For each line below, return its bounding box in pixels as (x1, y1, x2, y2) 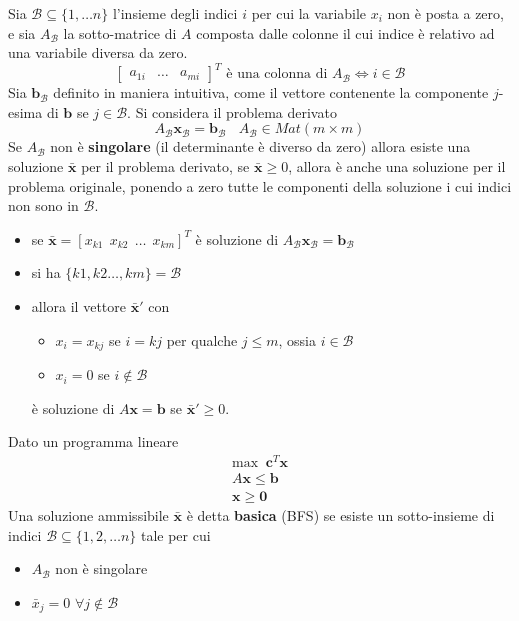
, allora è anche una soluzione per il (288, 156, 506, 177)
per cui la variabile (251, 3, 367, 23)
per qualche (166, 329, 238, 350)
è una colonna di (226, 67, 328, 82)
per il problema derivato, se (81, 156, 250, 177)
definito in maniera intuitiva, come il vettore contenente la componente (53, 82, 489, 103)
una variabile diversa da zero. (8, 42, 188, 63)
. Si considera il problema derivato (127, 101, 337, 122)
